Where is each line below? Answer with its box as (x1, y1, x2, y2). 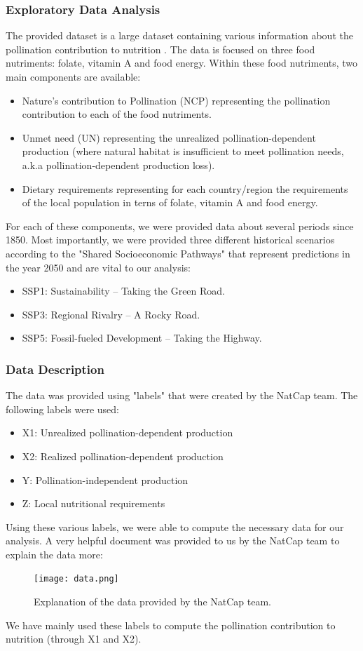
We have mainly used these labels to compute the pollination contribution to (6, 617, 336, 632)
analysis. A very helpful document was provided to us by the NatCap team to (6, 533, 340, 548)
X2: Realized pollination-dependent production (22, 448, 224, 463)
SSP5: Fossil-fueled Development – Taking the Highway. (22, 330, 262, 345)
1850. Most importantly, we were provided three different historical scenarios (6, 232, 335, 247)
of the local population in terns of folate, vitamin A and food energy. (22, 195, 318, 210)
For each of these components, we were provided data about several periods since (6, 218, 354, 233)
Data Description (6, 360, 104, 377)
